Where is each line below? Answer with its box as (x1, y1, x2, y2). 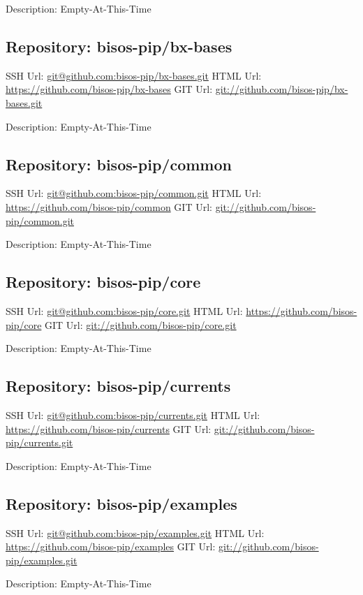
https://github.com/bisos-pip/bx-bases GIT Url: (6, 82, 213, 96)
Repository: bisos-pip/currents (6, 375, 231, 397)
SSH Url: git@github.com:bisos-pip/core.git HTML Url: (6, 303, 243, 318)
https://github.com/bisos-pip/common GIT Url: (6, 199, 212, 214)
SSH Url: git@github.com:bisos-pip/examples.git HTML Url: (6, 525, 265, 540)
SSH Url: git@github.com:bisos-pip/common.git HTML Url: (6, 186, 262, 200)
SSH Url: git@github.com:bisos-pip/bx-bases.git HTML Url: (6, 68, 262, 82)
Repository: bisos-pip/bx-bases (6, 35, 232, 57)
